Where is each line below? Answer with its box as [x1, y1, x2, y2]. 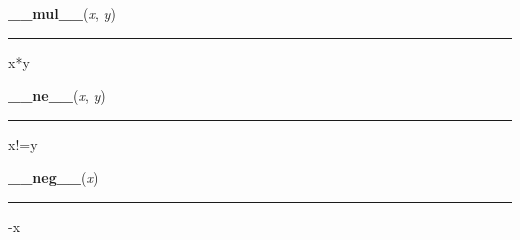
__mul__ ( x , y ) [8, 3, 116, 23]
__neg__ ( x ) [8, 167, 99, 188]
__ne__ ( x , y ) [8, 85, 106, 106]
